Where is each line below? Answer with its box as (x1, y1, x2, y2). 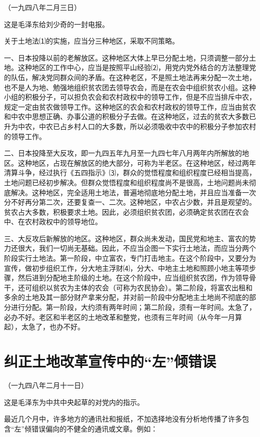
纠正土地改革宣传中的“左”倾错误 (4, 351, 216, 371)
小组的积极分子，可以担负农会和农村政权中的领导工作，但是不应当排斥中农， (4, 92, 256, 102)
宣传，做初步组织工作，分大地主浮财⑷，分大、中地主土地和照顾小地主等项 (4, 262, 249, 273)
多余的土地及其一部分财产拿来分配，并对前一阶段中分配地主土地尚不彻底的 (4, 292, 249, 302)
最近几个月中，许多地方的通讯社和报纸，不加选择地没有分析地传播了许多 (4, 413, 242, 424)
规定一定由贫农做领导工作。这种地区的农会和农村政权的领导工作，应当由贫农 (4, 101, 256, 112)
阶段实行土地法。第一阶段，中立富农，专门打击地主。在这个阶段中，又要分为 (4, 253, 256, 263)
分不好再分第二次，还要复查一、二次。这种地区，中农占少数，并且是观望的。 (4, 197, 256, 207)
